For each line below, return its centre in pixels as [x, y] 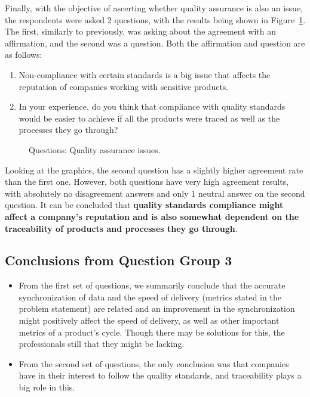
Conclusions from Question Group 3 [119, 260]
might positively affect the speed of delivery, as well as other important [149, 320]
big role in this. [47, 387]
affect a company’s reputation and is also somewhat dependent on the [152, 216]
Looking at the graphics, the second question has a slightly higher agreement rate [154, 170]
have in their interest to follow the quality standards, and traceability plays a [160, 375]
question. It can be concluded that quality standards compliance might [144, 205]
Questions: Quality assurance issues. [95, 149]
